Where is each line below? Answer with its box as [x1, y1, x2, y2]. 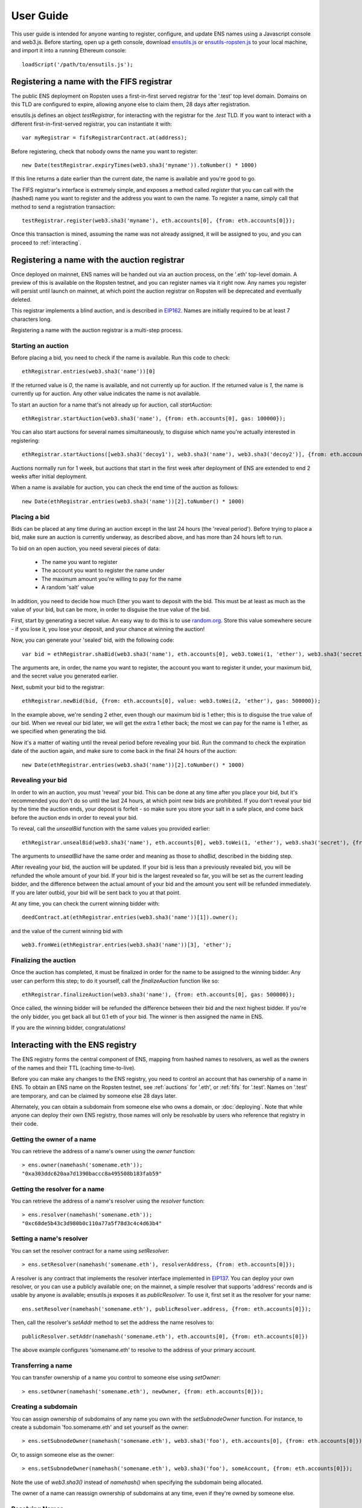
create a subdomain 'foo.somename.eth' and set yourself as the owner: [11, 1424, 189, 1431]
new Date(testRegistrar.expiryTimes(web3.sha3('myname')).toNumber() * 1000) [22, 162, 258, 168]
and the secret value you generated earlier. [11, 673, 118, 680]
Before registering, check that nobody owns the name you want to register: [11, 148, 198, 155]
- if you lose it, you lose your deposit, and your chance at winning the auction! [11, 625, 205, 633]
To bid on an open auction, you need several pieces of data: [11, 545, 160, 552]
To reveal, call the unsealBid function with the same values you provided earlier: [11, 825, 211, 832]
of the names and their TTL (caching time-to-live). [11, 1064, 136, 1071]
